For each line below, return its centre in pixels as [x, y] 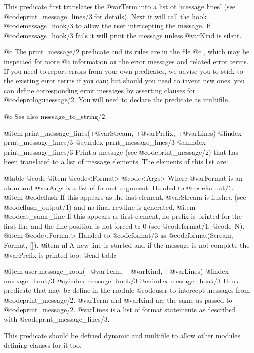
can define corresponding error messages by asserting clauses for [100, 90]
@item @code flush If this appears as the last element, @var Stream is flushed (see [125, 197]
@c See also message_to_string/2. [56, 116]
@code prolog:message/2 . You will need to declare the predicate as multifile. [117, 100]
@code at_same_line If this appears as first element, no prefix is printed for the [123, 216]
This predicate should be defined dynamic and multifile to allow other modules [122, 335]
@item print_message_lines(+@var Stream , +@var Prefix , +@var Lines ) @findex [123, 132]
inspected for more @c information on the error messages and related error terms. [126, 61]
